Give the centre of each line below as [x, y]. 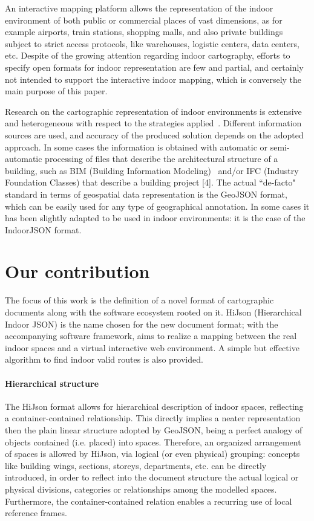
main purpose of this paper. [56, 91]
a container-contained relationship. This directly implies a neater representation [153, 418]
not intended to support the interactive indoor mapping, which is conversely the [153, 79]
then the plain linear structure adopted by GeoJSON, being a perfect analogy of [154, 429]
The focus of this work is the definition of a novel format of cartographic [139, 300]
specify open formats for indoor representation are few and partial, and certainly [154, 67]
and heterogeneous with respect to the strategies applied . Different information [153, 123]
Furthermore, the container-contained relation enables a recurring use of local [149, 501]
